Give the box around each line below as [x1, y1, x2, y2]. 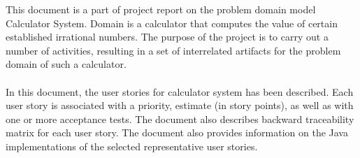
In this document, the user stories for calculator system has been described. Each [6, 84, 354, 99]
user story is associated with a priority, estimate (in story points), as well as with [6, 98, 354, 113]
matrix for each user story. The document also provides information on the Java [6, 125, 348, 140]
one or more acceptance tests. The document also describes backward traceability [6, 111, 354, 126]
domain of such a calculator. [6, 57, 127, 71]
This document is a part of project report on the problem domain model [6, 2, 316, 16]
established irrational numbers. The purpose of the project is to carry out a [6, 29, 329, 44]
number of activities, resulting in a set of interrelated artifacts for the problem [6, 43, 341, 57]
